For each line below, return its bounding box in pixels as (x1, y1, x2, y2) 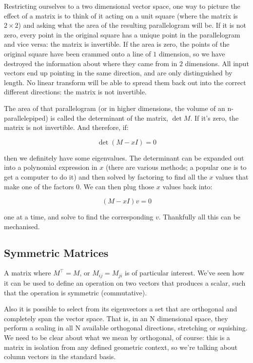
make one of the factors (4, 181, 74, 191)
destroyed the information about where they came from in (4, 58, 177, 68)
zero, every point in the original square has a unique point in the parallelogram (4, 29, 240, 39)
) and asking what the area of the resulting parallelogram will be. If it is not (18, 20, 247, 30)
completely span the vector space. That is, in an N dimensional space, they (4, 313, 228, 323)
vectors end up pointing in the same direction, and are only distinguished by (4, 68, 233, 78)
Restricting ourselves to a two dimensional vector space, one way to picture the (4, 1, 240, 11)
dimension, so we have (158, 48, 225, 58)
